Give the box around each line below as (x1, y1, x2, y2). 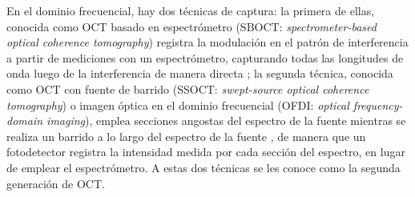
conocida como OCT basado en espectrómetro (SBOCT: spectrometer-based (6, 18, 377, 34)
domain (6, 112, 43, 129)
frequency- (353, 96, 403, 113)
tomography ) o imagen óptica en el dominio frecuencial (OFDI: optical (6, 96, 349, 113)
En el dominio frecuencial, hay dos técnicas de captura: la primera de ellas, (6, 2, 375, 18)
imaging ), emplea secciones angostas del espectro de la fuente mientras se (46, 112, 406, 129)
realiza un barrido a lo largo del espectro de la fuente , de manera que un (6, 127, 366, 144)
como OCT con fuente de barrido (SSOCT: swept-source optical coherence (6, 80, 369, 97)
